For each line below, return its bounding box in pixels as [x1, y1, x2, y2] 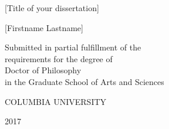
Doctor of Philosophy [5, 64, 82, 76]
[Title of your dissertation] [5, 2, 99, 13]
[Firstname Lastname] [5, 21, 83, 33]
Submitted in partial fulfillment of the [5, 41, 141, 53]
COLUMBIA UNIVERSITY [5, 95, 107, 107]
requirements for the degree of [5, 52, 113, 64]
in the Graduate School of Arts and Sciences [5, 75, 164, 87]
